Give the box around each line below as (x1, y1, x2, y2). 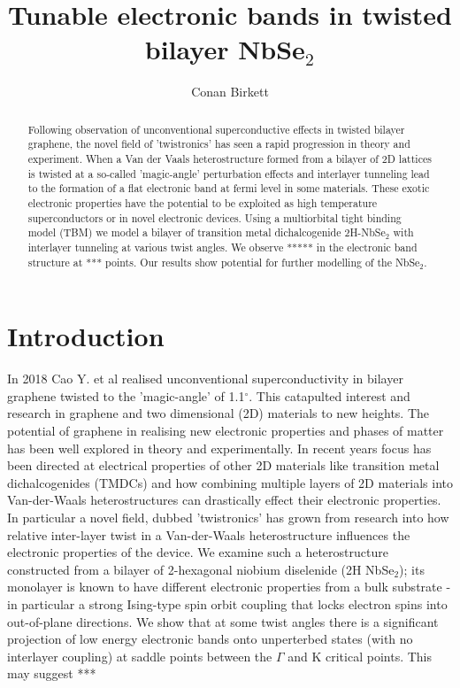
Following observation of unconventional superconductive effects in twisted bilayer (27, 121, 405, 136)
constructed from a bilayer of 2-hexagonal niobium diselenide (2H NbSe (7, 560, 395, 578)
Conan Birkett (191, 82, 269, 101)
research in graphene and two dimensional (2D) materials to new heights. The (7, 404, 430, 422)
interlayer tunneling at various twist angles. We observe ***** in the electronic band (27, 239, 418, 254)
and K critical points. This (287, 646, 433, 665)
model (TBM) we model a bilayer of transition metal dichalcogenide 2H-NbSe (27, 225, 386, 240)
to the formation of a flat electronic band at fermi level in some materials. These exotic (27, 181, 430, 196)
